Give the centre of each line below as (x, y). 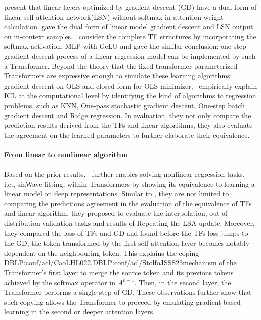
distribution (22, 223)
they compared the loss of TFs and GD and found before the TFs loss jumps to (126, 233)
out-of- (220, 213)
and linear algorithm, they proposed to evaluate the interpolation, (106, 213)
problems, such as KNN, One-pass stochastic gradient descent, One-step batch (125, 105)
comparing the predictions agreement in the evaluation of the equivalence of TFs (128, 203)
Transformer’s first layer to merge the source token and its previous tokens (119, 272)
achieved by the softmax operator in (60, 282)
